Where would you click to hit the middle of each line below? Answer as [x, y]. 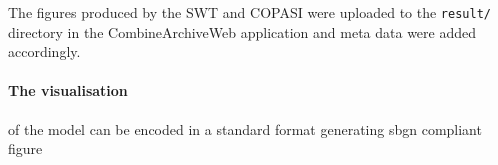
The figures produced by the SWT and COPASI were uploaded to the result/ [249, 12]
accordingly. [44, 51]
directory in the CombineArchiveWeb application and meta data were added [242, 31]
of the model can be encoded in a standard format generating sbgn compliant [245, 128]
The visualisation [68, 90]
